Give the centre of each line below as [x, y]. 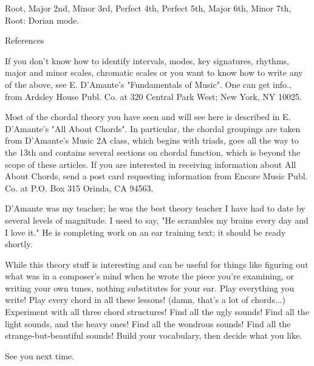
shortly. [19, 244]
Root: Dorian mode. [42, 20]
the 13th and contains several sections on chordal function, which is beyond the [153, 152]
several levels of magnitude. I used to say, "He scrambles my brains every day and [157, 220]
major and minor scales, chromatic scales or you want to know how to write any [154, 72]
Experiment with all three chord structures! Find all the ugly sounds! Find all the [157, 312]
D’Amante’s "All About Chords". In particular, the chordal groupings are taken [153, 128]
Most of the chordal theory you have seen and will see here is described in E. [148, 117]
